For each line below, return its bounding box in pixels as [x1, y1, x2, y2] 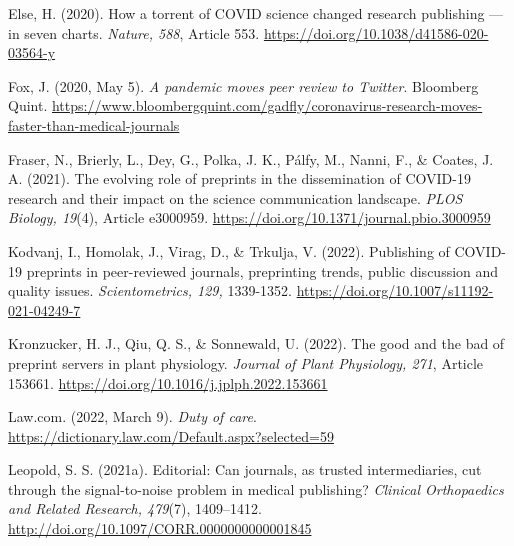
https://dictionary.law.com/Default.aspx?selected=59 [8, 425, 334, 446]
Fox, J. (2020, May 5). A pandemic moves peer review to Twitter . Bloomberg [8, 75, 479, 96]
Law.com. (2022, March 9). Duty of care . [8, 406, 257, 427]
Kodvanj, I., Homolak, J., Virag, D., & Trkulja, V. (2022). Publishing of [8, 240, 450, 261]
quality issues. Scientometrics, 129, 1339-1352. [8, 280, 292, 301]
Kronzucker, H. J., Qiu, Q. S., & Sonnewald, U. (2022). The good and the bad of [8, 333, 505, 354]
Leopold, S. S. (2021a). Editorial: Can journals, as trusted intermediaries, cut [8, 459, 482, 480]
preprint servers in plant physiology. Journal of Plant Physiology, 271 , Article [8, 352, 484, 373]
